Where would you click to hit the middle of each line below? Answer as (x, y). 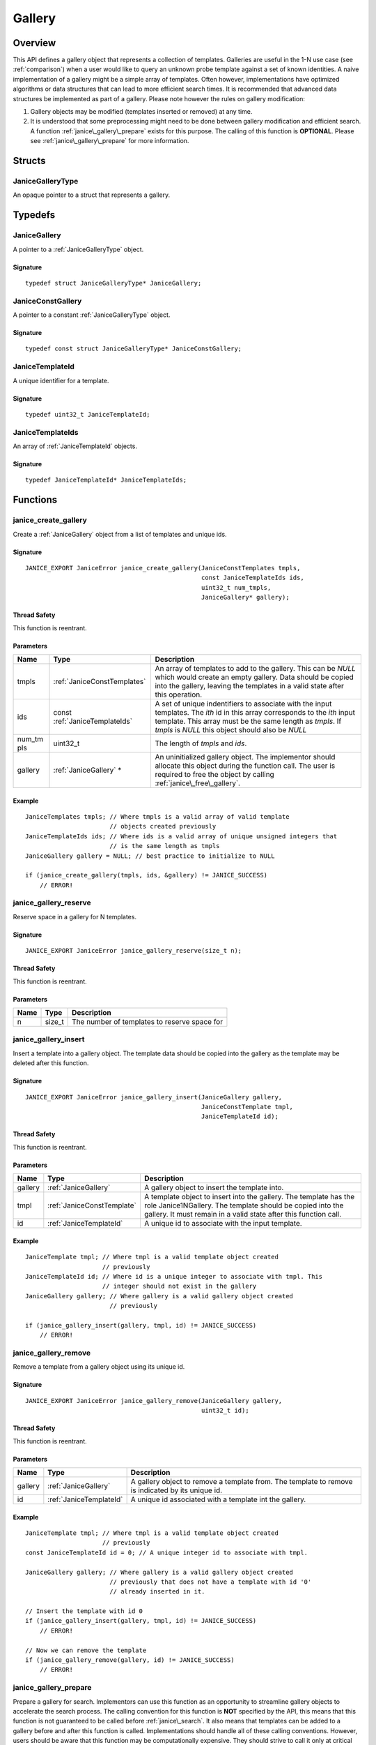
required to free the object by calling (214, 774)
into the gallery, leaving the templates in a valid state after (250, 685)
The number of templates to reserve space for (147, 1022)
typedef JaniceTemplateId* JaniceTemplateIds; (106, 480)
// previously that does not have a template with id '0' (210, 1582)
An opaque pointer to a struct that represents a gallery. (92, 195)
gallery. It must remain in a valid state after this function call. (243, 1215)
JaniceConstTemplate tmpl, (247, 1107)
